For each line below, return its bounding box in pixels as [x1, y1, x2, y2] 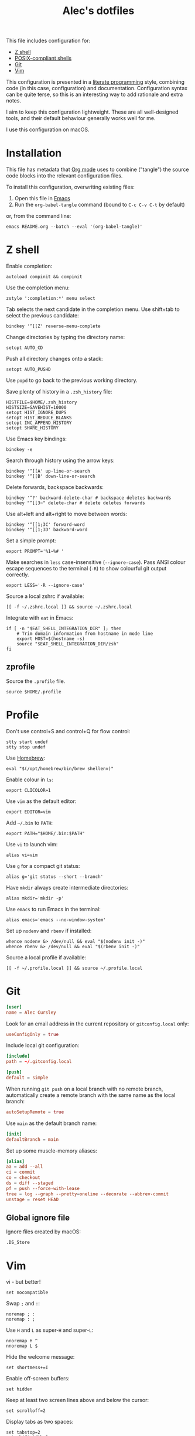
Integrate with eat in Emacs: [6, 614, 74, 621]
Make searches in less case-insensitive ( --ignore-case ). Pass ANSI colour [6, 559, 186, 566]
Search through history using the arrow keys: [6, 457, 115, 464]
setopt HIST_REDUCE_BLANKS [6, 415, 72, 421]
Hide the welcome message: [6, 1353, 75, 1360]
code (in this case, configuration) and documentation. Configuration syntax [6, 85, 188, 92]
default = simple [6, 1075, 49, 1081]
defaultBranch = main [6, 1136, 59, 1143]
